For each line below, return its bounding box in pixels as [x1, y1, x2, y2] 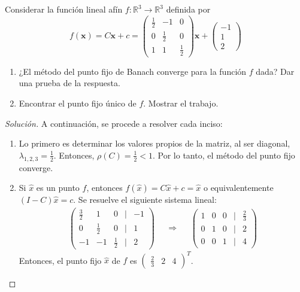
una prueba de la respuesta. [19, 77, 120, 89]
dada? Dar [256, 65, 295, 77]
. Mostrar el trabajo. [143, 96, 219, 109]
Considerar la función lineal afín [5, 3, 123, 15]
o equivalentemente [203, 181, 274, 194]
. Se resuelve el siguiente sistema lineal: [73, 193, 217, 206]
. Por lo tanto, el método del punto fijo [152, 148, 295, 161]
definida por [166, 3, 211, 15]
